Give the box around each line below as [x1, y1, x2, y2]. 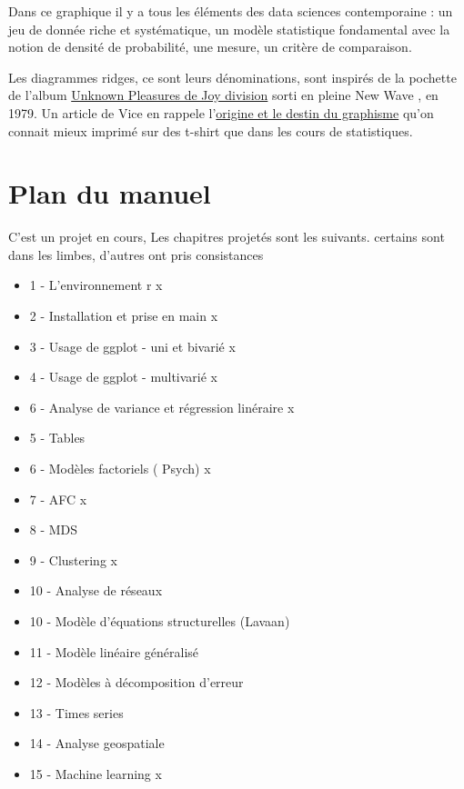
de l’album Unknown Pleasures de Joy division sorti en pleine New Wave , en [8, 85, 439, 105]
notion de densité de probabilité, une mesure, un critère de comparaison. [8, 37, 412, 56]
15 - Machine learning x [29, 764, 162, 783]
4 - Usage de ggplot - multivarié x [29, 367, 217, 386]
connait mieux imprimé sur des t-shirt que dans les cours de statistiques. [8, 121, 413, 140]
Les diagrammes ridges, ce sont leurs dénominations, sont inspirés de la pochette [8, 67, 457, 86]
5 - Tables [29, 428, 86, 447]
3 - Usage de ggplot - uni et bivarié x [29, 336, 236, 355]
